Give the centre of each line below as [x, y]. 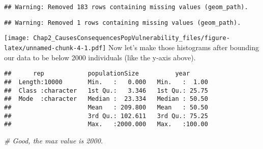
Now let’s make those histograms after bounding [184, 47]
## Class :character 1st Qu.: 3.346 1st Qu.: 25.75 [106, 90]
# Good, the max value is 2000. [54, 140]
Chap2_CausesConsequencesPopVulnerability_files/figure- [131, 38]
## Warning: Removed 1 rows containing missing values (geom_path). [123, 23]
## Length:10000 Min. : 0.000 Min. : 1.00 [106, 82]
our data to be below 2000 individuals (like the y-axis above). [100, 57]
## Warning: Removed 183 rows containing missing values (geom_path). [126, 7]
